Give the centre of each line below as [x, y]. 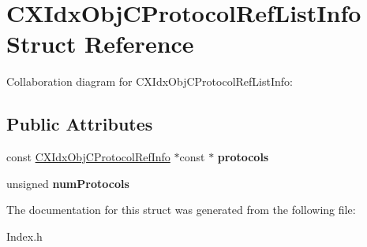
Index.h [24, 236]
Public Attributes [80, 124]
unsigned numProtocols [68, 183]
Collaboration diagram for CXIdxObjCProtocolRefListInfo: [150, 81]
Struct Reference [100, 44]
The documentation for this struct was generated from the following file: [181, 210]
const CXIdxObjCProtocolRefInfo [88, 157]
